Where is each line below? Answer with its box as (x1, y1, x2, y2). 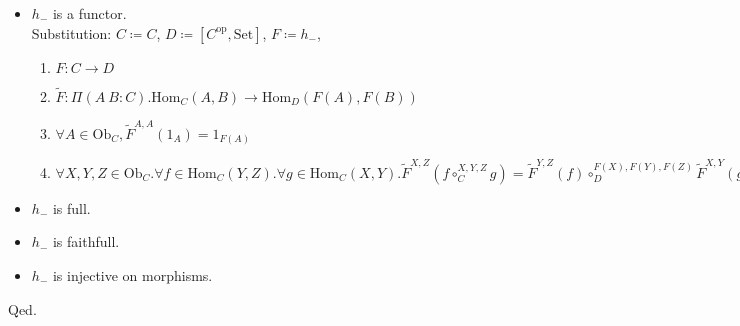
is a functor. (52, 3, 127, 23)
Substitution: (31, 22, 112, 43)
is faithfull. (52, 231, 120, 252)
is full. (52, 197, 91, 218)
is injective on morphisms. (52, 264, 213, 285)
